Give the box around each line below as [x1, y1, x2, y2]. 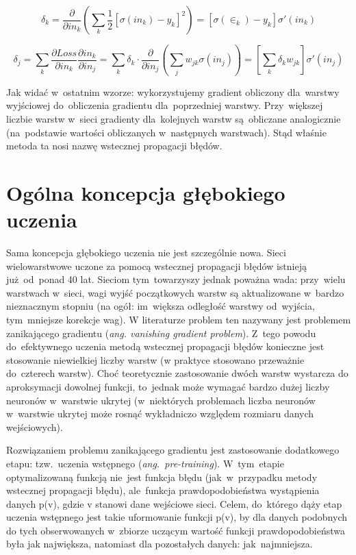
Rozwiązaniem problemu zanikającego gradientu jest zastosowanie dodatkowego [6, 443, 340, 457]
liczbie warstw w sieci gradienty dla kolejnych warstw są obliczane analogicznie [6, 111, 341, 125]
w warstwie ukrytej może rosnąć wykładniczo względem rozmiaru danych [6, 406, 314, 421]
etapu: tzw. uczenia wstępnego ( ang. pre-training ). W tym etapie [6, 456, 284, 470]
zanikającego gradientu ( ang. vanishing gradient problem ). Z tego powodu [6, 325, 316, 340]
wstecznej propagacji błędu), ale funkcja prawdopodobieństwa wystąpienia [6, 483, 320, 497]
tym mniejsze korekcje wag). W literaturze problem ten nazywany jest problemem [6, 312, 351, 326]
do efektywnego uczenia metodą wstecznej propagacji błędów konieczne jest [6, 339, 325, 354]
